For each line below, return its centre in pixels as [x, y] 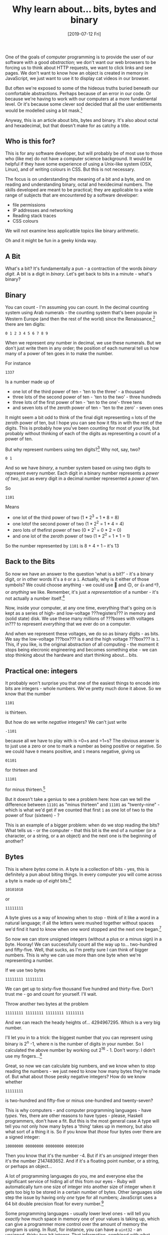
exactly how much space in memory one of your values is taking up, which [82, 1219]
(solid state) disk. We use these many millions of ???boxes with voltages [80, 619]
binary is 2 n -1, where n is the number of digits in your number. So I [74, 1043]
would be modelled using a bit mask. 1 [44, 110]
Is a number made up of [30, 382]
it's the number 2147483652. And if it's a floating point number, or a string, [82, 1161]
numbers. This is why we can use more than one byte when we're [73, 955]
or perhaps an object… [29, 1166]
